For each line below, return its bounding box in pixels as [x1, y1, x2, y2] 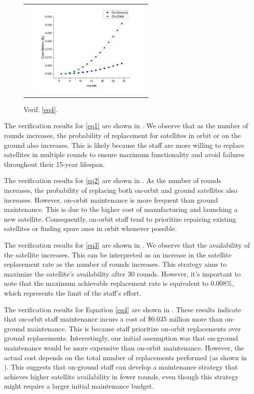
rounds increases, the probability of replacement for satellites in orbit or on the [4, 130, 241, 140]
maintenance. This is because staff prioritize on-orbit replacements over [27, 323, 241, 333]
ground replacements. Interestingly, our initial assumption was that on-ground [4, 333, 238, 343]
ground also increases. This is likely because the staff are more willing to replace [4, 139, 245, 150]
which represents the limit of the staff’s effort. [4, 287, 141, 298]
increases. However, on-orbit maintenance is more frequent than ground [4, 194, 218, 205]
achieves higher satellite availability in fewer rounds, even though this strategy [4, 371, 239, 381]
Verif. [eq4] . [23, 104, 58, 114]
